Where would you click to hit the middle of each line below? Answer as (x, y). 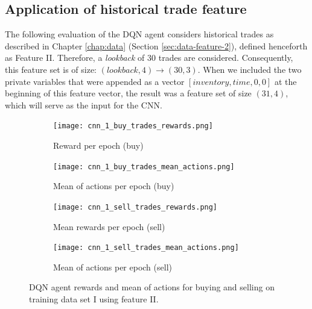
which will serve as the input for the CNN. (84, 105)
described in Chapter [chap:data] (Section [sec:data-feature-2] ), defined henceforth (156, 45)
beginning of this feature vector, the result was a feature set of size (128, 93)
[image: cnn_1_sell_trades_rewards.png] (135, 207)
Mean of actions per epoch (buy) (114, 186)
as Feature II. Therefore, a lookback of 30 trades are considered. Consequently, (149, 58)
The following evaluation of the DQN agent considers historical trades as (139, 34)
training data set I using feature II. (94, 298)
